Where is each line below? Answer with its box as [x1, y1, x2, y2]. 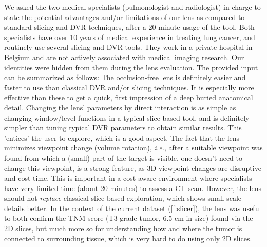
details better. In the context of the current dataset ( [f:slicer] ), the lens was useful [4, 202, 261, 213]
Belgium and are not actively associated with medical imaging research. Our [4, 51, 244, 62]
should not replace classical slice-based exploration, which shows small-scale [4, 193, 242, 203]
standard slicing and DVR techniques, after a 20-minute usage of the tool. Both [4, 22, 255, 32]
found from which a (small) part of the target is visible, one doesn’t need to [4, 152, 242, 163]
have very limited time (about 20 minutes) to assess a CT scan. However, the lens [4, 182, 262, 193]
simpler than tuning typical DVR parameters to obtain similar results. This [4, 122, 242, 133]
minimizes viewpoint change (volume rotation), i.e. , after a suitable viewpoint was [4, 142, 263, 153]
